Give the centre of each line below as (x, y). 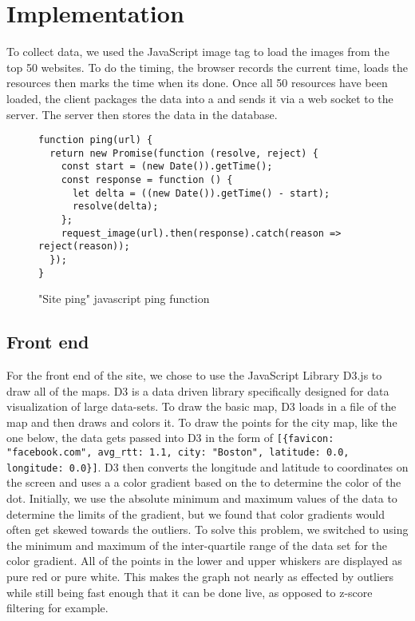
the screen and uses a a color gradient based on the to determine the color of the (204, 482)
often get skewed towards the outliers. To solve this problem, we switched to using (207, 529)
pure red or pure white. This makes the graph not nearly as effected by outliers (200, 577)
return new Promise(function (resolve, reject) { (184, 153)
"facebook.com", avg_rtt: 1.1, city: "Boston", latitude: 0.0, (178, 453)
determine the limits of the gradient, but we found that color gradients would (196, 514)
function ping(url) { (96, 140)
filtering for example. (57, 608)
